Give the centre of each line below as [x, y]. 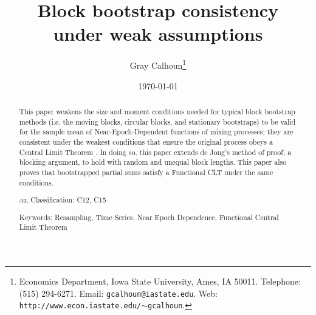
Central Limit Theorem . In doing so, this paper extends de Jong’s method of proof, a [155, 152]
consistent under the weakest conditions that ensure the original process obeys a [146, 141]
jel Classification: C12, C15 [63, 200]
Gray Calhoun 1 [158, 64]
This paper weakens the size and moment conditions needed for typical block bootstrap [157, 111]
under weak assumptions [158, 34]
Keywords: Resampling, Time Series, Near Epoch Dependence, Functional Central [149, 217]
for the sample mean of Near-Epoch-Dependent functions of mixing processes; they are [156, 132]
